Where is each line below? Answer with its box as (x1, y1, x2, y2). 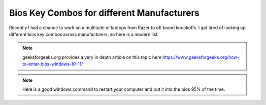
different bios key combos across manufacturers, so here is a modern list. (9, 31, 159, 37)
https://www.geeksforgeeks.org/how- (163, 54, 239, 60)
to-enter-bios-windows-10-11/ (22, 61, 83, 67)
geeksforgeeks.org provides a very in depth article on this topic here (22, 54, 162, 60)
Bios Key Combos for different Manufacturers (9, 7, 199, 18)
